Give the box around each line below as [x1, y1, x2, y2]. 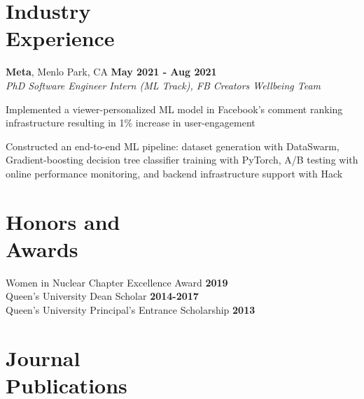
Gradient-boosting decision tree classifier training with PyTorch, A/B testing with [6, 152, 358, 167]
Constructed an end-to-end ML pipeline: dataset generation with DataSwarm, [6, 138, 339, 153]
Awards [6, 234, 78, 263]
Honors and [6, 207, 120, 235]
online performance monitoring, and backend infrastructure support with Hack [6, 166, 343, 180]
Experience [6, 24, 115, 52]
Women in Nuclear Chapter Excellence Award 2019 [6, 275, 228, 289]
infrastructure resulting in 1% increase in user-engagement [6, 115, 255, 130]
